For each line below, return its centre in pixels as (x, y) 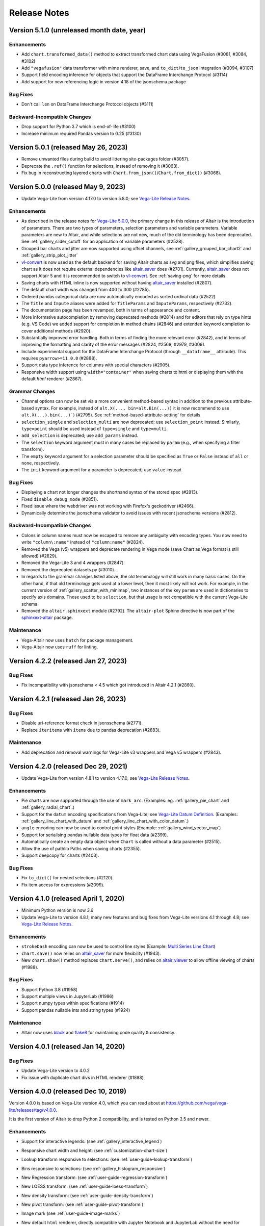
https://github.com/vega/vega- (197, 1103)
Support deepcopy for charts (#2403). (60, 855)
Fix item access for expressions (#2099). (63, 885)
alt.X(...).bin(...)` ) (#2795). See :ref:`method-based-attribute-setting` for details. (111, 415)
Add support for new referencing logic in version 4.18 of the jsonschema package (104, 81)
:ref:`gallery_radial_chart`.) (48, 807)
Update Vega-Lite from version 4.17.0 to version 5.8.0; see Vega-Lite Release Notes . (106, 199)
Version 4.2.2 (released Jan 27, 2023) (68, 661)
